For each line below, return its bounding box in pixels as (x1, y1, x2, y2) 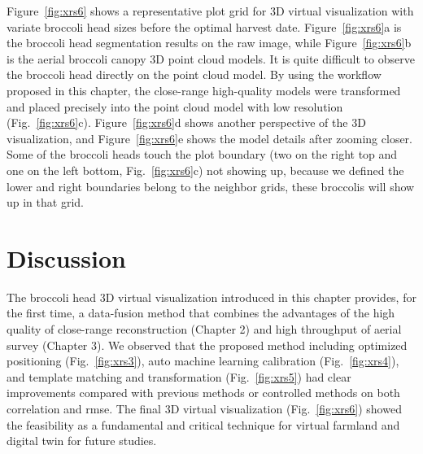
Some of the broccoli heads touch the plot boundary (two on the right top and (7, 146, 398, 163)
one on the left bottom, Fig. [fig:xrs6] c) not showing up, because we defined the (7, 161, 404, 178)
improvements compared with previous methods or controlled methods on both (7, 384, 400, 401)
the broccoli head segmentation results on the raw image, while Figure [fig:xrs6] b (7, 34, 412, 51)
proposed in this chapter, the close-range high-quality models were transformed (7, 81, 401, 98)
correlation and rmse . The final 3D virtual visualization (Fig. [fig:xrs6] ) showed (7, 400, 402, 417)
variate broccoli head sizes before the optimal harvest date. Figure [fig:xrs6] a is (7, 18, 402, 35)
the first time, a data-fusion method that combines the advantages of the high (7, 304, 395, 321)
